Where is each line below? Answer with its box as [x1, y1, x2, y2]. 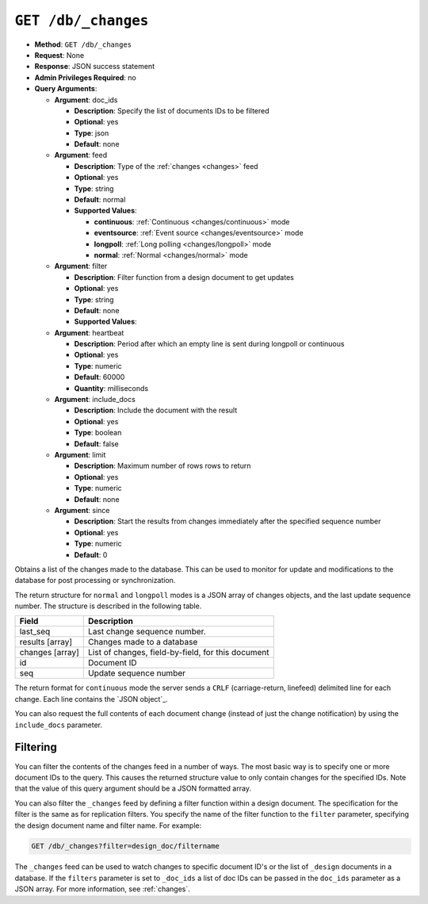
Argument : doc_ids [54, 95, 118, 105]
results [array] [19, 637, 73, 648]
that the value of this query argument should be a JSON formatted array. [14, 783, 251, 793]
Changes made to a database [88, 637, 198, 648]
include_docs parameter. [14, 720, 103, 730]
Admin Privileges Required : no [34, 72, 136, 82]
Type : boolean [74, 428, 122, 438]
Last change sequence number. [88, 626, 206, 638]
